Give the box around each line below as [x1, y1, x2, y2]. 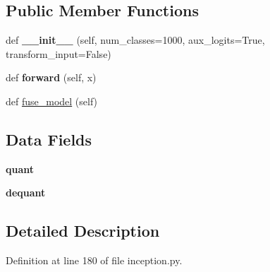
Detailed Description [6, 220, 160, 242]
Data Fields [6, 128, 92, 150]
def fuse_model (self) [6, 93, 98, 108]
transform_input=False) [6, 46, 111, 61]
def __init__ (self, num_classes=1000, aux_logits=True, [6, 32, 265, 47]
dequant [6, 185, 46, 200]
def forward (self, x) [6, 70, 97, 85]
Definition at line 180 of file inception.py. [6, 253, 183, 268]
